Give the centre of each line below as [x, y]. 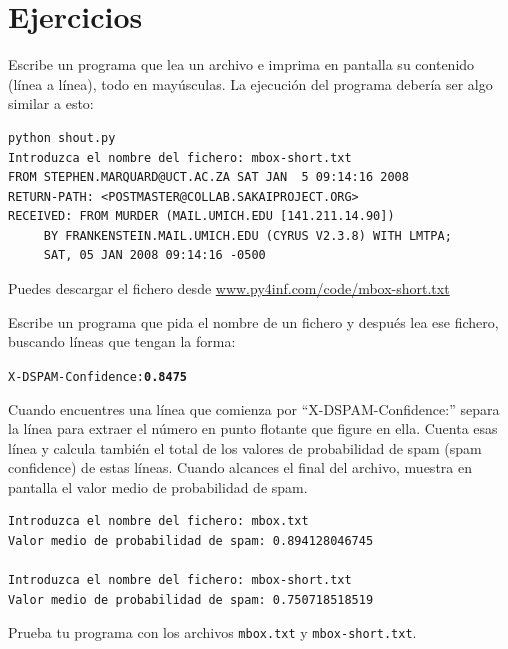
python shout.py [62, 137]
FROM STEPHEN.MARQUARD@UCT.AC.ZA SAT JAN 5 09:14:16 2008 [208, 177]
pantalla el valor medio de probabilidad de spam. [158, 486]
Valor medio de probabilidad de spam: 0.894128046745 [191, 541]
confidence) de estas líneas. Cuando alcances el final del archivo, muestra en [240, 467]
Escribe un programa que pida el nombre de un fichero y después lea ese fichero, [253, 321]
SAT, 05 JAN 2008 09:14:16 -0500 [154, 255]
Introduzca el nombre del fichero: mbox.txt [158, 521]
